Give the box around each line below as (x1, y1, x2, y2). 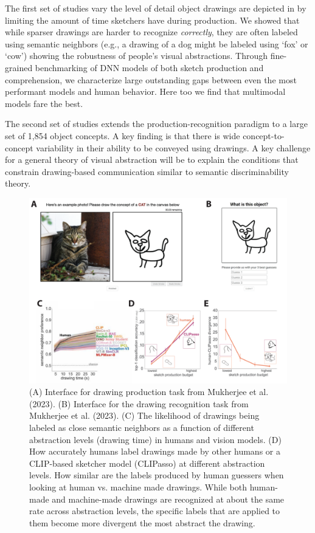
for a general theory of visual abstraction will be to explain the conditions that (5, 153, 299, 166)
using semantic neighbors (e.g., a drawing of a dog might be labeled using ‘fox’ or (5, 37, 308, 50)
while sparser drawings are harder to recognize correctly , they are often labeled (5, 26, 298, 38)
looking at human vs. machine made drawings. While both (29, 481, 247, 493)
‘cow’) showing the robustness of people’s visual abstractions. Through (5, 49, 268, 62)
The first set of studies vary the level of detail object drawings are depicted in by (5, 2, 306, 14)
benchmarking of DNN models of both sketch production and (35, 61, 264, 74)
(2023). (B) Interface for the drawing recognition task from (29, 397, 249, 410)
